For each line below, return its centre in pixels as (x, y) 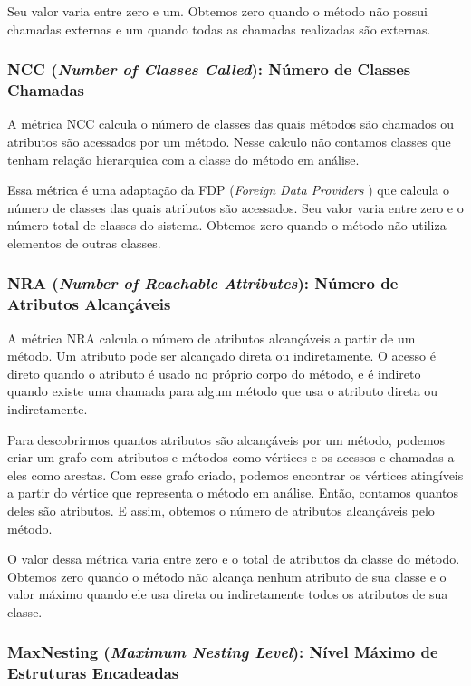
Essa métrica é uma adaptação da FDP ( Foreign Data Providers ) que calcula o (228, 190)
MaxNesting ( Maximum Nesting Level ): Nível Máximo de (223, 652)
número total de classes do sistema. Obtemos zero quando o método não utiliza (227, 225)
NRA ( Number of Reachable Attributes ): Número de (203, 283)
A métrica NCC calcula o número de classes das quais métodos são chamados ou (231, 124)
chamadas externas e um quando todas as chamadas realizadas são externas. (219, 29)
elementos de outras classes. (84, 242)
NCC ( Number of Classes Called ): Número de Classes (209, 69)
